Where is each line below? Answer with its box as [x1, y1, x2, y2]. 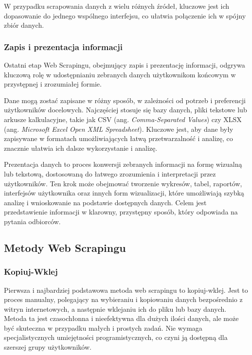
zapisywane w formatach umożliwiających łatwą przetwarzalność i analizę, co [4, 133, 233, 143]
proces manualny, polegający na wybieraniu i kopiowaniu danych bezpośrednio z [4, 294, 243, 304]
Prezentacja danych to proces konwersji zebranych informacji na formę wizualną [4, 159, 242, 169]
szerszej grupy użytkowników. [4, 342, 91, 352]
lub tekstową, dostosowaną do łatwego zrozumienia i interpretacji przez [4, 168, 216, 178]
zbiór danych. [4, 20, 44, 30]
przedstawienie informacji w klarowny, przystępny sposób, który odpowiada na [4, 207, 238, 217]
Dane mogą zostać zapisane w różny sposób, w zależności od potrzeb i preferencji [4, 95, 246, 105]
